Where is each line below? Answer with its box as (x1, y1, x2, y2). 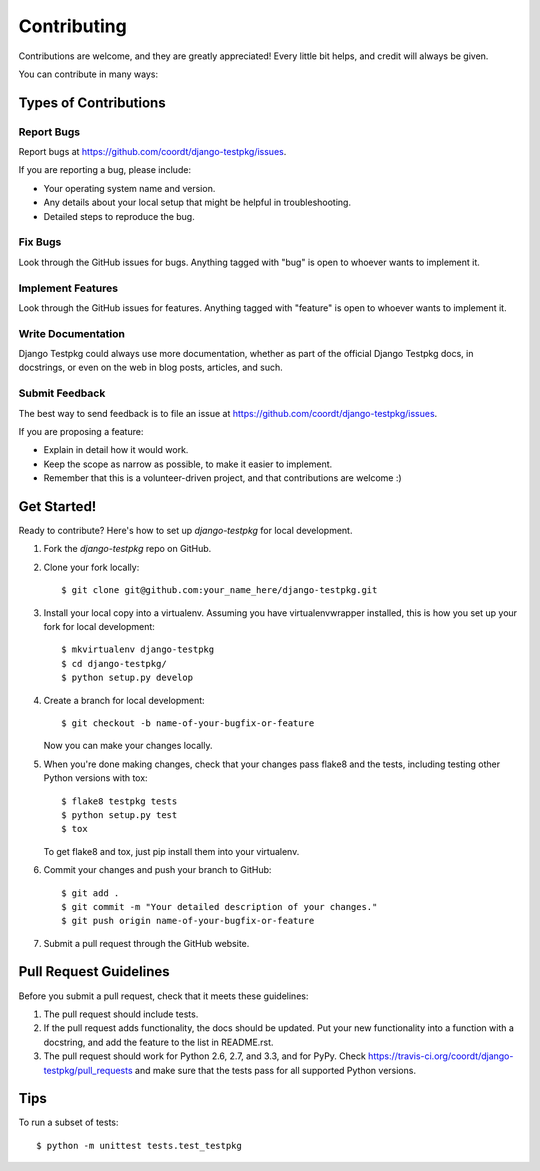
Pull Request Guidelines (18, 963, 170, 980)
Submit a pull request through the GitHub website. (43, 937, 250, 949)
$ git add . (61, 887, 120, 899)
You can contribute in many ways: (18, 68, 159, 80)
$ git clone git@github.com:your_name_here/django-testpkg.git (61, 585, 378, 596)
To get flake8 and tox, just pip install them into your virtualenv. (43, 845, 300, 857)
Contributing (18, 15, 127, 37)
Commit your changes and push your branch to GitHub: (43, 864, 272, 876)
